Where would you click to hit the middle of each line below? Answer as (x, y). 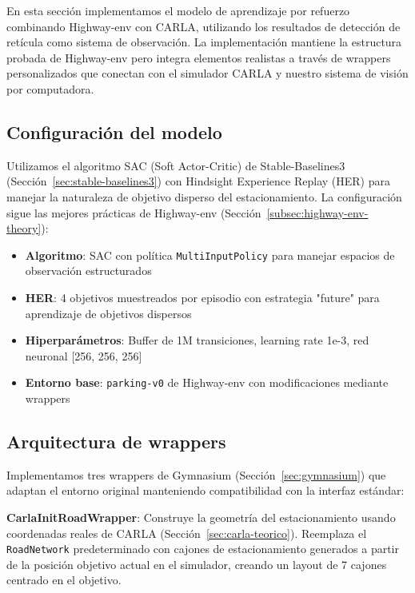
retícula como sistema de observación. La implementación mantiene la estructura (204, 42)
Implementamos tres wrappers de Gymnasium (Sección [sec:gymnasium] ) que (196, 474)
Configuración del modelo (114, 131)
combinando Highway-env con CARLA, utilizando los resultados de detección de (204, 26)
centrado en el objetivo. (64, 580)
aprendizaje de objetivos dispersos (108, 313)
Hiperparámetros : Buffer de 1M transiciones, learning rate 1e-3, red (197, 340)
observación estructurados (88, 271)
